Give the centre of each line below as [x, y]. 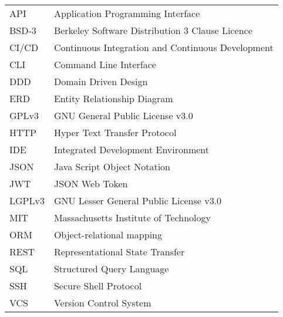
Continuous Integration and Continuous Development [164, 47]
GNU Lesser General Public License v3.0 [138, 200]
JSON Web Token [91, 183]
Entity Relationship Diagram [113, 98]
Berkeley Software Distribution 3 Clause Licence [153, 30]
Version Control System [102, 303]
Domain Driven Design [101, 81]
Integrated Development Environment [132, 149]
